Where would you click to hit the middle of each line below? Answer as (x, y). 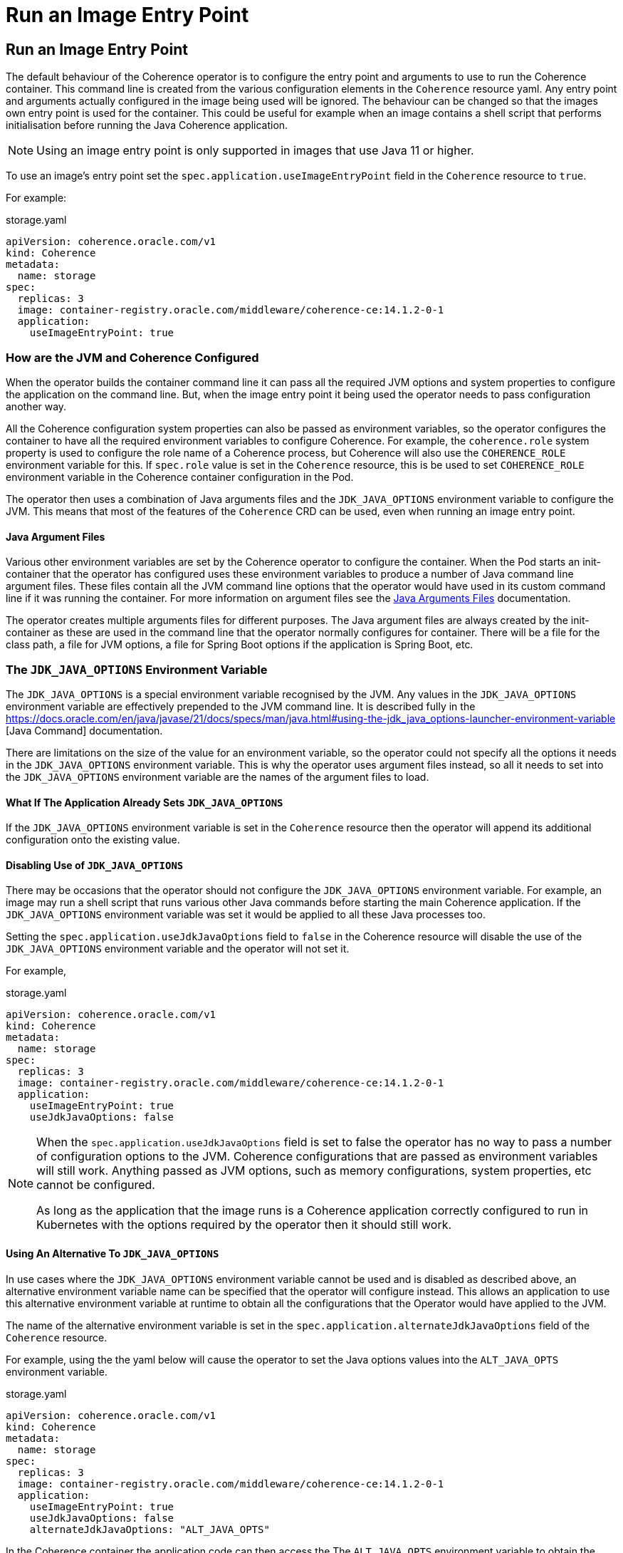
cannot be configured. (96, 1185)
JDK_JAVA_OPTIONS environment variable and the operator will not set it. (178, 949)
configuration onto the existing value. (93, 840)
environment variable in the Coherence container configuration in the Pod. (180, 477)
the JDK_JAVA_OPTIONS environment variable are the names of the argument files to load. (218, 776)
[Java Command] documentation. (84, 730)
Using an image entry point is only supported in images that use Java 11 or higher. (255, 151)
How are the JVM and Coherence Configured (132, 357)
